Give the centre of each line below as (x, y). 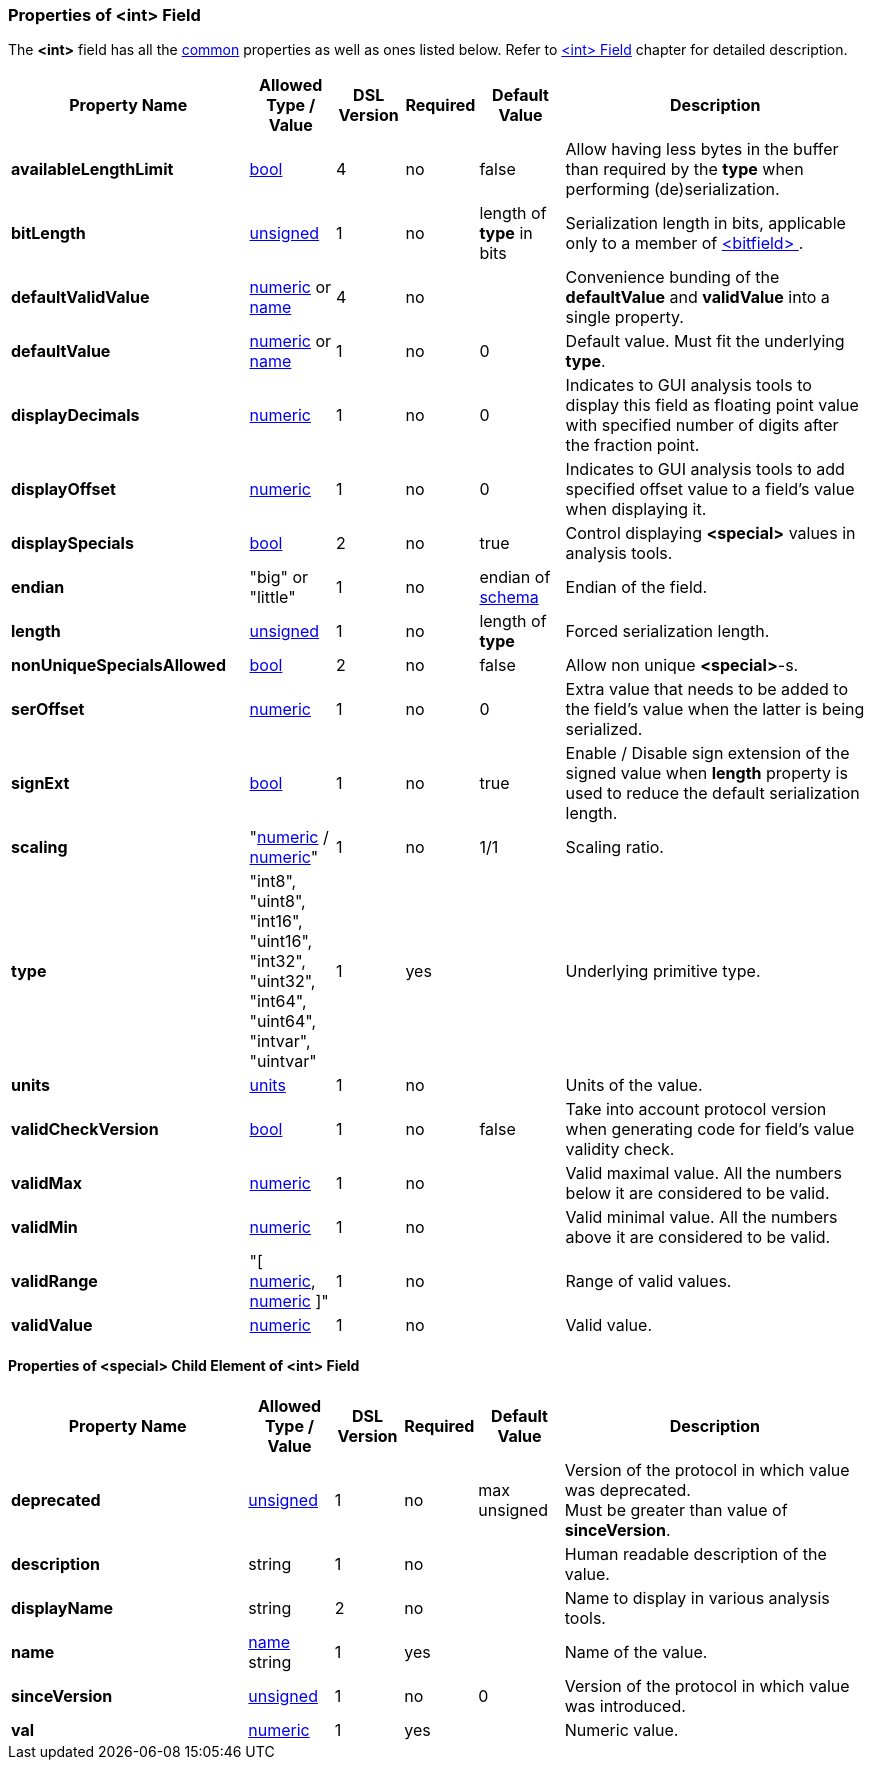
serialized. (604, 729)
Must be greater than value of (676, 1509)
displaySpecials (72, 543)
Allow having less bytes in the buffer (702, 149)
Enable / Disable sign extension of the (707, 753)
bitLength (48, 233)
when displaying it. (636, 509)
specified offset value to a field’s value (710, 489)
